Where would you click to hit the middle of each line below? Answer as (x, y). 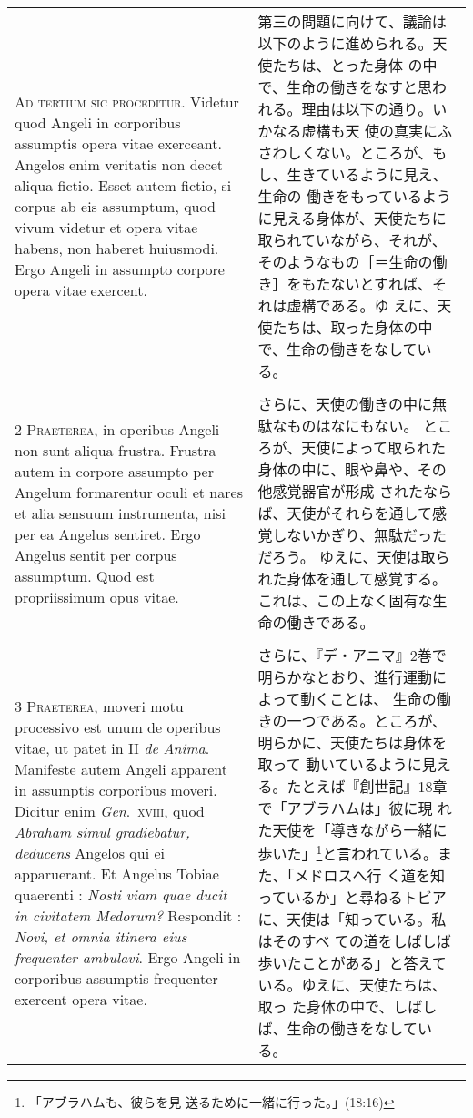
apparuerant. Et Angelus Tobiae (117, 873)
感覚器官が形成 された (347, 491)
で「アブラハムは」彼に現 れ (355, 808)
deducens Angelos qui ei (90, 852)
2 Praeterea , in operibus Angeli (117, 429)
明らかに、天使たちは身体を (352, 742)
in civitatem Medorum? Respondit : (128, 915)
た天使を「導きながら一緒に (352, 830)
